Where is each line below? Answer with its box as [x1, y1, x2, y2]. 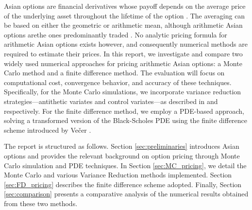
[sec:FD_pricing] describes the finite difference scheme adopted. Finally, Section [4, 179, 242, 189]
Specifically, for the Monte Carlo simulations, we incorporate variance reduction [4, 87, 241, 97]
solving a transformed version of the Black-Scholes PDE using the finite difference [4, 115, 248, 125]
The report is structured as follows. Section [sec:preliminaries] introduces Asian [4, 141, 239, 151]
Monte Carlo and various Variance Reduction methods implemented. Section [4, 170, 232, 180]
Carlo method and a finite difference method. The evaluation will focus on [4, 68, 225, 78]
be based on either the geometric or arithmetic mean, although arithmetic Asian [4, 20, 243, 30]
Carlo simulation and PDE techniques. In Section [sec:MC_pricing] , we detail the [4, 160, 247, 170]
